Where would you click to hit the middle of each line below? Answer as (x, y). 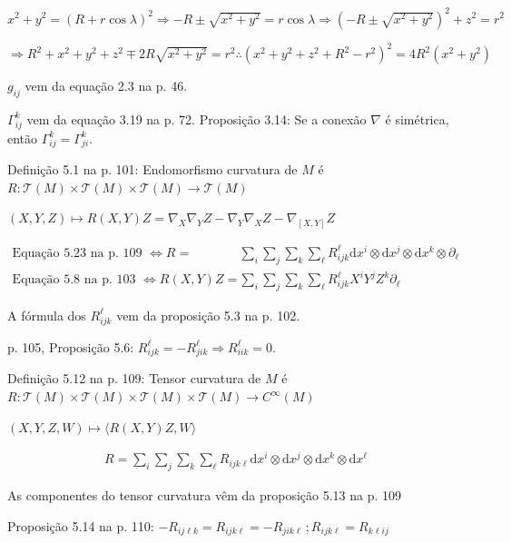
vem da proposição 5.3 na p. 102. (208, 315)
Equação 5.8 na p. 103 (74, 280)
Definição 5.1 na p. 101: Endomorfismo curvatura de (152, 169)
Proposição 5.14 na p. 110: (81, 525)
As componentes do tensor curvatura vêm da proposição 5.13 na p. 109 (205, 495)
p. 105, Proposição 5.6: (71, 346)
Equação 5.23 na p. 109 (77, 253)
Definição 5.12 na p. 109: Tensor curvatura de (134, 378)
